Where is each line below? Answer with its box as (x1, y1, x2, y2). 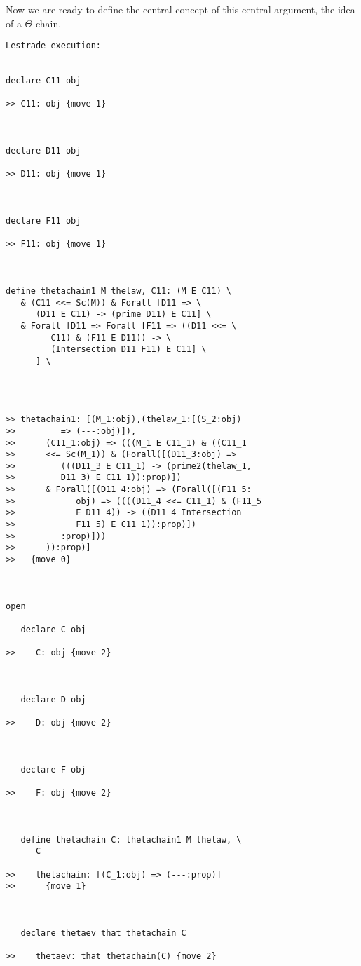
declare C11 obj (6, 76, 81, 86)
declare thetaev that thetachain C (20, 928, 186, 939)
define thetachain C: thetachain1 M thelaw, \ (20, 834, 242, 845)
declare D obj (20, 694, 86, 705)
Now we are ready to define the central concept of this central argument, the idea (6, 2, 355, 16)
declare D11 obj (6, 146, 81, 156)
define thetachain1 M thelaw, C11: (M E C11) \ (6, 285, 232, 296)
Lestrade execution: (6, 41, 102, 51)
